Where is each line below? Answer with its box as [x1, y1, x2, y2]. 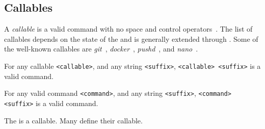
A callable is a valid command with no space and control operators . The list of [4, 23, 253, 34]
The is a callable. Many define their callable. [4, 115, 143, 125]
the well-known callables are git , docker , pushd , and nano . [4, 43, 198, 54]
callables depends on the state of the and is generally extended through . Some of [4, 33, 258, 44]
